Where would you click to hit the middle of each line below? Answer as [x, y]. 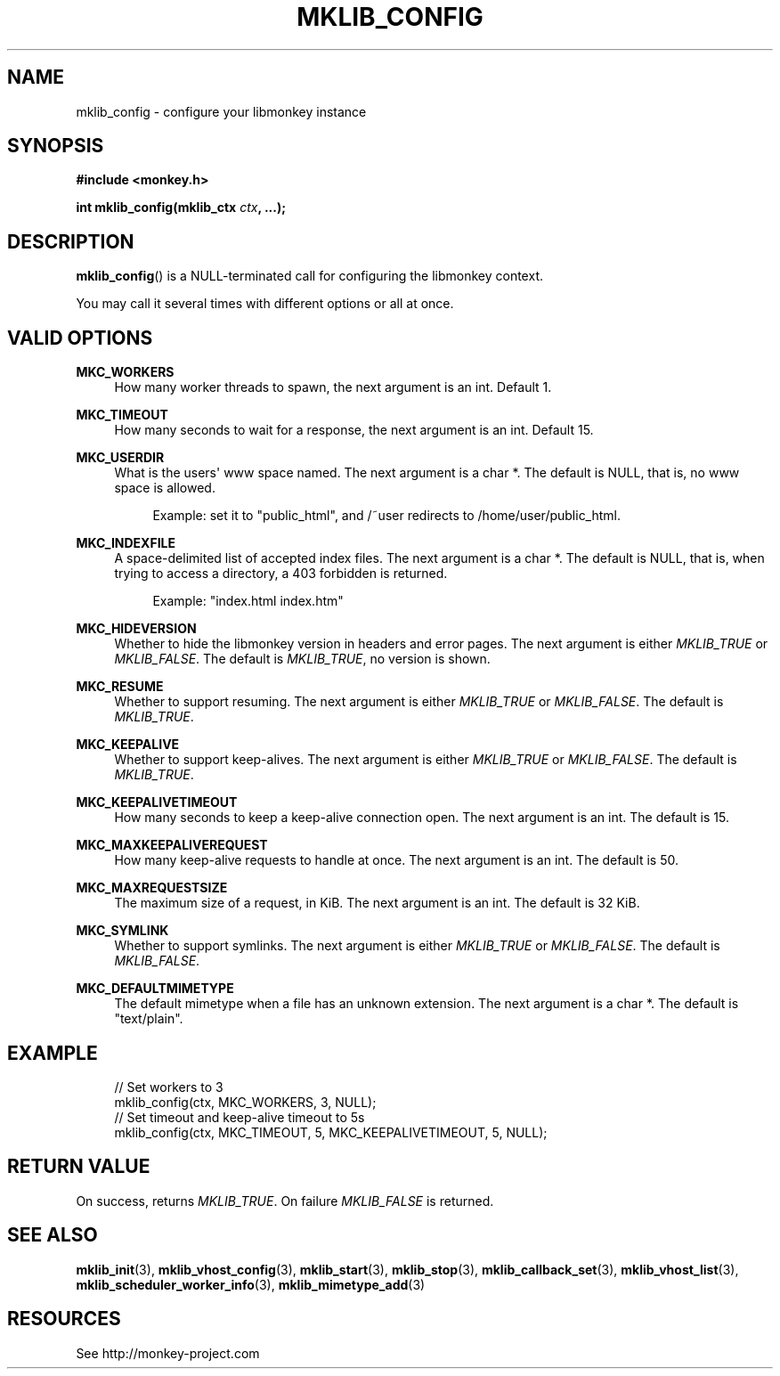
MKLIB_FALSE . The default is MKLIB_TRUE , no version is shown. [302, 659]
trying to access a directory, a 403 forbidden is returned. [281, 574]
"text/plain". [149, 1019]
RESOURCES [64, 1319]
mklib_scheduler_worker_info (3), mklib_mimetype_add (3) [251, 1284]
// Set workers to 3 [169, 1087]
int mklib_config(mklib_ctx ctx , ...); [181, 208]
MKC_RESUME [120, 687]
